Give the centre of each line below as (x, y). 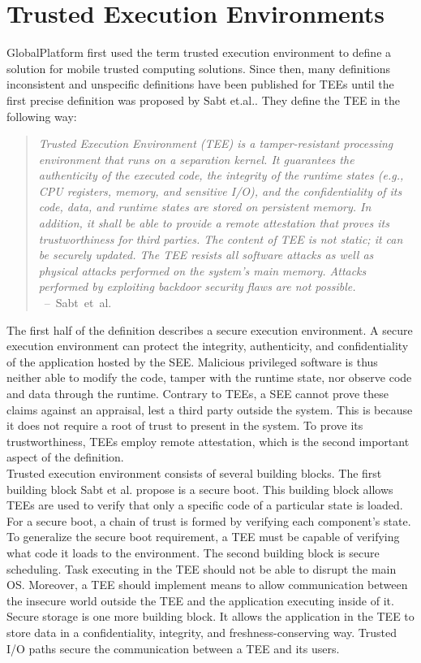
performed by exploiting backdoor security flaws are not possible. (197, 286)
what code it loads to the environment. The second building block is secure (193, 552)
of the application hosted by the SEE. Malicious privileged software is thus (192, 361)
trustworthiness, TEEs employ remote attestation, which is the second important (208, 441)
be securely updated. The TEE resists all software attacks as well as (206, 255)
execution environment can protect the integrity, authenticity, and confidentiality (208, 346)
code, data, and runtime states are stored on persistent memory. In (205, 207)
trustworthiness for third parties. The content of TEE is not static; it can (221, 238)
